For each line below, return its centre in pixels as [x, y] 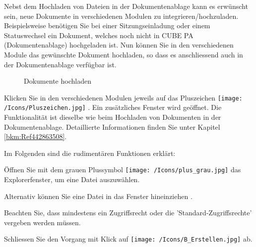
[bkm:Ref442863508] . [35, 136]
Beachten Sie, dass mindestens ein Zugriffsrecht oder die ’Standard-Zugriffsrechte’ [128, 213]
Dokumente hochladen [58, 81]
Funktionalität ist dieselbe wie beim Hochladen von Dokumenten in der [113, 117]
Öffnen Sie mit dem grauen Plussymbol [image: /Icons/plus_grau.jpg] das [123, 170]
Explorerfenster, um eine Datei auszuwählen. [72, 179]
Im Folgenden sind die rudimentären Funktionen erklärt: [90, 153]
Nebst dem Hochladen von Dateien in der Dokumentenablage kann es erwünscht [126, 6]
